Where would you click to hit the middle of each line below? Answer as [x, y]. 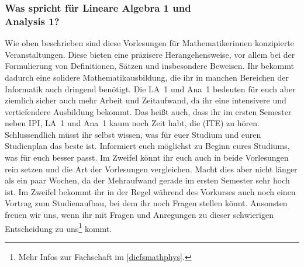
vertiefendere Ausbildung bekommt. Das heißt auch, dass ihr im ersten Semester [148, 111]
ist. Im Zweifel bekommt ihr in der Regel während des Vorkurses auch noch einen [150, 191]
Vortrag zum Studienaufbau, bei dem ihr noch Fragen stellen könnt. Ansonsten [146, 203]
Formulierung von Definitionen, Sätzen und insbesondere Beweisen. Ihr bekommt [149, 66]
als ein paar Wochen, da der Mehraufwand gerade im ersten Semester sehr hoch [147, 180]
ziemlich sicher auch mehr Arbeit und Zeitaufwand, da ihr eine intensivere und [146, 100]
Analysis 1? [32, 21]
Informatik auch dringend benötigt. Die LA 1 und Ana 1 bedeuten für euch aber [150, 89]
